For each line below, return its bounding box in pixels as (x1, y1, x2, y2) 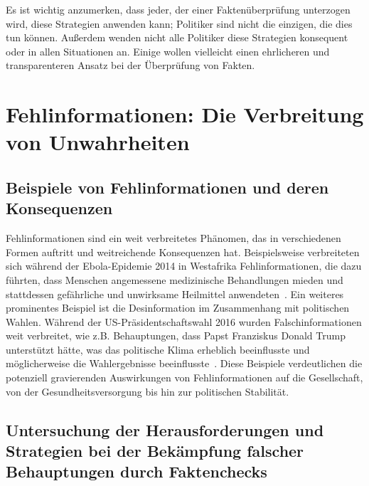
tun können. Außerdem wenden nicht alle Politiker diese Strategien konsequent (6, 30, 348, 45)
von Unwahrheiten (6, 127, 190, 157)
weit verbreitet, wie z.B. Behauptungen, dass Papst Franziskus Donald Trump (6, 328, 346, 343)
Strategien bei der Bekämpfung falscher (6, 440, 304, 462)
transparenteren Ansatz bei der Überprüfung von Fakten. (6, 58, 255, 73)
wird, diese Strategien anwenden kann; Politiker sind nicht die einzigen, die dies (6, 16, 353, 31)
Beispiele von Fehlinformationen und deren (6, 176, 329, 198)
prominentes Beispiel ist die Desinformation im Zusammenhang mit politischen (6, 300, 350, 315)
